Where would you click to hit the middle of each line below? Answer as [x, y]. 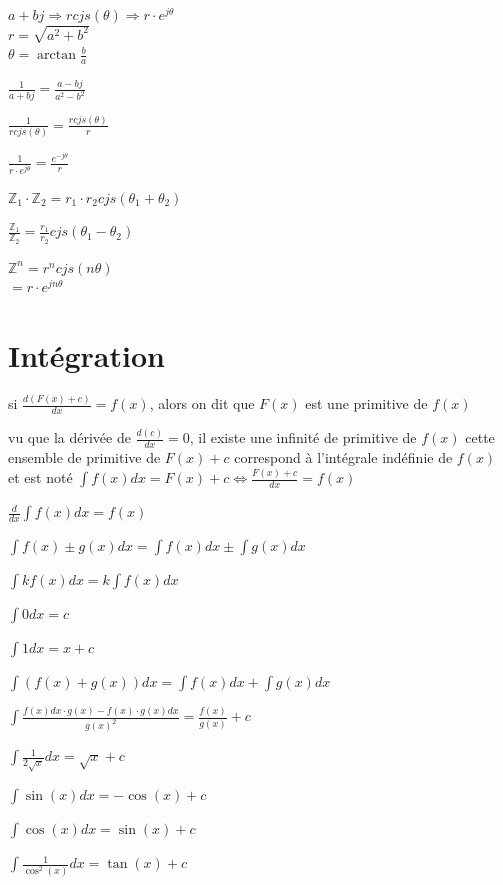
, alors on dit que [202, 403]
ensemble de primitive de [84, 457]
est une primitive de [366, 403]
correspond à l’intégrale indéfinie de [343, 457]
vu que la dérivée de [69, 437]
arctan [57, 55]
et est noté [40, 477]
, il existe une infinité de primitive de [303, 437]
